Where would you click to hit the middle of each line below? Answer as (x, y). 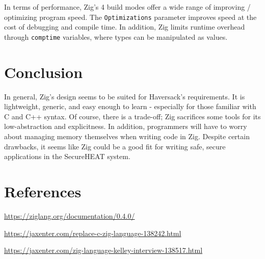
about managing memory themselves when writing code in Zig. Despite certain (127, 136)
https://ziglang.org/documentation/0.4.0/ (70, 215)
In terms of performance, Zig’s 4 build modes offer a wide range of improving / (127, 7)
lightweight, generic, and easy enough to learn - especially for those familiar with (130, 106)
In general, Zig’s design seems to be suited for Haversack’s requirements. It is (125, 96)
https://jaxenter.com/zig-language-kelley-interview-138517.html (103, 250)
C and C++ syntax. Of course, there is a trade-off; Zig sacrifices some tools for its (132, 116)
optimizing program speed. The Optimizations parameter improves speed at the (130, 17)
